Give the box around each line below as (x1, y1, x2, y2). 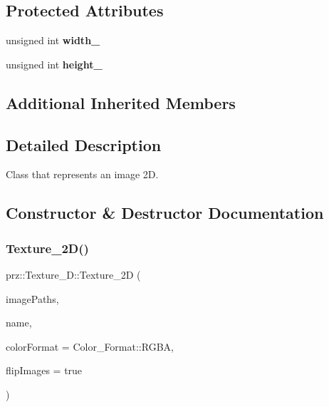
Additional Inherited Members (6, 91, 236, 113)
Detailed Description (6, 133, 162, 155)
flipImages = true (6, 363, 83, 378)
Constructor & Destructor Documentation (6, 202, 324, 224)
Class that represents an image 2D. (6, 167, 159, 182)
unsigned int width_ (6, 33, 100, 48)
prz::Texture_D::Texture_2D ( (6, 267, 141, 282)
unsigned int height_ (6, 56, 103, 71)
